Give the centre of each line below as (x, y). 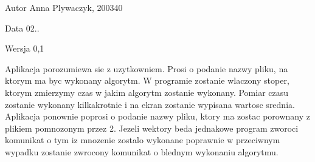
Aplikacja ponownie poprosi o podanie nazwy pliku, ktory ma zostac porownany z (157, 116)
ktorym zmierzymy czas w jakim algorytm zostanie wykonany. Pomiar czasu (147, 92)
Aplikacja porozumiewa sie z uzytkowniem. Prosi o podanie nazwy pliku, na (147, 68)
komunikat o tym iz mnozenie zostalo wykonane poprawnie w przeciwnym (143, 140)
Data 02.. (22, 28)
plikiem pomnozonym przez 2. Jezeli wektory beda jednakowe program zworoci (152, 128)
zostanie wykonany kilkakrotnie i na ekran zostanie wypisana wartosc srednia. (150, 104)
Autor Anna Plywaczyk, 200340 (64, 7)
